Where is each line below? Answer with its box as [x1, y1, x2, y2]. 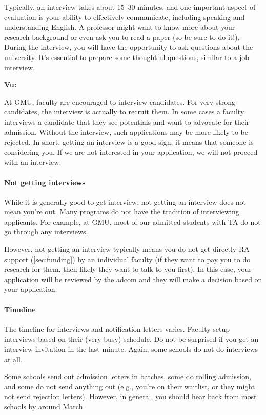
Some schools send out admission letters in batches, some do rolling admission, [4, 371, 251, 382]
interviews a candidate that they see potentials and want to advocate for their [4, 116, 250, 127]
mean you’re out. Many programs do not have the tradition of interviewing [4, 206, 239, 217]
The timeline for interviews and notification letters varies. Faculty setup [4, 323, 230, 334]
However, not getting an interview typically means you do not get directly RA [4, 244, 250, 254]
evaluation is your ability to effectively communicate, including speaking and [4, 11, 245, 22]
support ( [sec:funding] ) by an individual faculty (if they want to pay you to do [4, 253, 251, 264]
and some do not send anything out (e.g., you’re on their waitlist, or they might [4, 381, 255, 391]
